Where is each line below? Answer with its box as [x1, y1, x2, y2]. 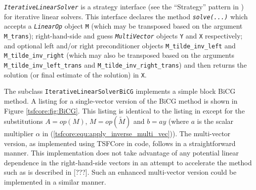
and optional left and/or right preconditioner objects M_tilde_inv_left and [4, 40, 236, 50]
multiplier [4, 128, 34, 139]
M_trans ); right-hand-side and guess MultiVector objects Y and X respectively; [4, 30, 243, 40]
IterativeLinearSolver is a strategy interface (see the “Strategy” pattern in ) [4, 1, 244, 11]
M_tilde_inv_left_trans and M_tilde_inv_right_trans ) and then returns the [4, 59, 247, 70]
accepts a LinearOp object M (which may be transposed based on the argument [4, 21, 243, 31]
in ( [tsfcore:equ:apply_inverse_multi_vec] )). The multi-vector [42, 128, 231, 139]
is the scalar [197, 116, 234, 126]
